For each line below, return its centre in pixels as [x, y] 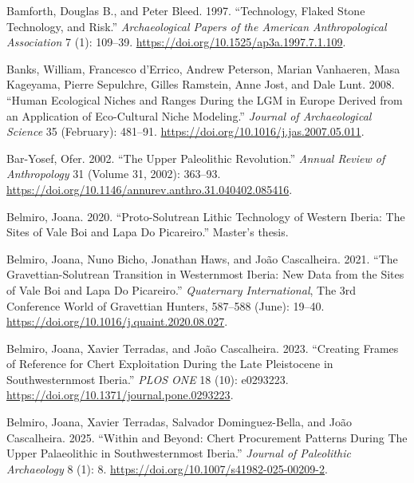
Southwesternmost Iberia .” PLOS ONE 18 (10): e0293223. [148, 379]
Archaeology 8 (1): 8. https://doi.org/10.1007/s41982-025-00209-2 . [167, 468]
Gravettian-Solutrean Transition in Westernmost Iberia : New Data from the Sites [205, 274]
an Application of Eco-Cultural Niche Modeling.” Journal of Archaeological [189, 115]
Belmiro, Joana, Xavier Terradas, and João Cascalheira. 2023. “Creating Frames [203, 348]
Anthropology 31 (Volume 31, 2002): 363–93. [114, 174]
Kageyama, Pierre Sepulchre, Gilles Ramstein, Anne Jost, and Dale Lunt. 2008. [201, 84]
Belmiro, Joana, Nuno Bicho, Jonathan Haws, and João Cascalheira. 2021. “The [202, 258]
